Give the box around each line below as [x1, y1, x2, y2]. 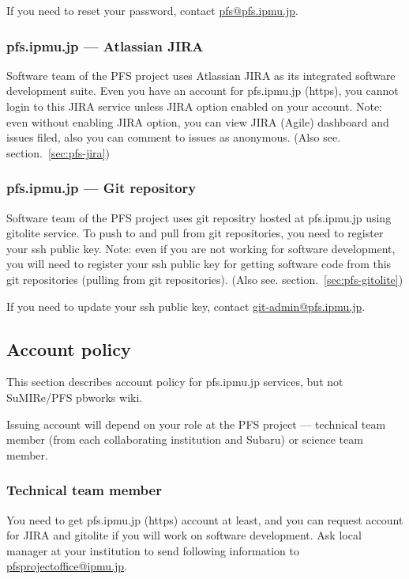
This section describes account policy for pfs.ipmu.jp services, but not [6, 373, 343, 390]
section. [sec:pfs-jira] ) [6, 144, 110, 161]
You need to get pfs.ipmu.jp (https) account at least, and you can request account [6, 511, 403, 528]
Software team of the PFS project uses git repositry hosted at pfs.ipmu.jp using [6, 209, 392, 225]
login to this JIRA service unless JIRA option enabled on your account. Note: [6, 98, 382, 114]
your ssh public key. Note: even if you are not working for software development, [6, 240, 396, 256]
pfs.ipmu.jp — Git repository [6, 178, 197, 198]
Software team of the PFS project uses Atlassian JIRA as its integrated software [6, 66, 396, 83]
